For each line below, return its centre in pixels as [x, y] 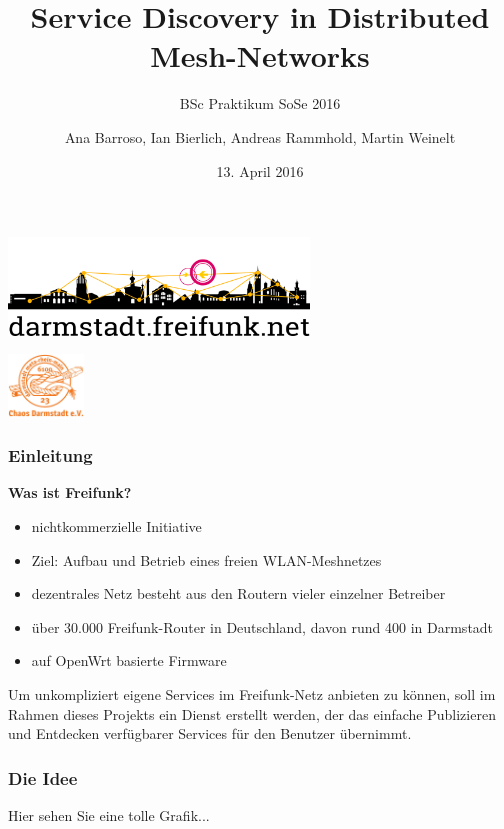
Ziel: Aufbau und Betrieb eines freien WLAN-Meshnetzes [206, 559]
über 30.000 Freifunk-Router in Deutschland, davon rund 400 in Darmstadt [262, 626]
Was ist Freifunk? [70, 492]
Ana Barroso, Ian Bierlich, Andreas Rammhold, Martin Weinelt [260, 136]
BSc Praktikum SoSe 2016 [260, 103]
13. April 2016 [260, 170]
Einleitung [50, 455]
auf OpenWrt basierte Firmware [129, 660]
